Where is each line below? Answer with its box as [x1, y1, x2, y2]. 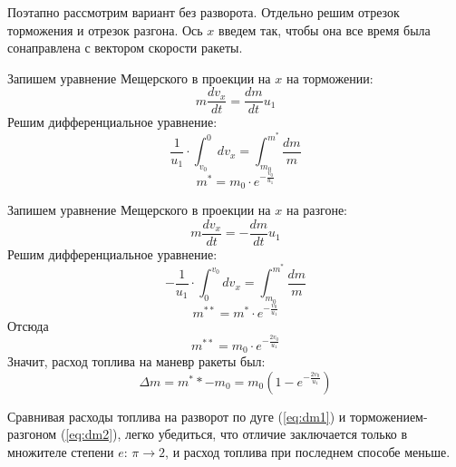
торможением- [349, 406, 428, 425]
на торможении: [286, 68, 374, 87]
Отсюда [7, 316, 49, 335]
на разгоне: [286, 200, 348, 219]
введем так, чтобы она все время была [218, 20, 431, 39]
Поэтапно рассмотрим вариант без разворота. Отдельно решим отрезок [7, 3, 400, 21]
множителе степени [7, 443, 114, 462]
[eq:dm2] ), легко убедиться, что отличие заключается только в [65, 424, 408, 443]
